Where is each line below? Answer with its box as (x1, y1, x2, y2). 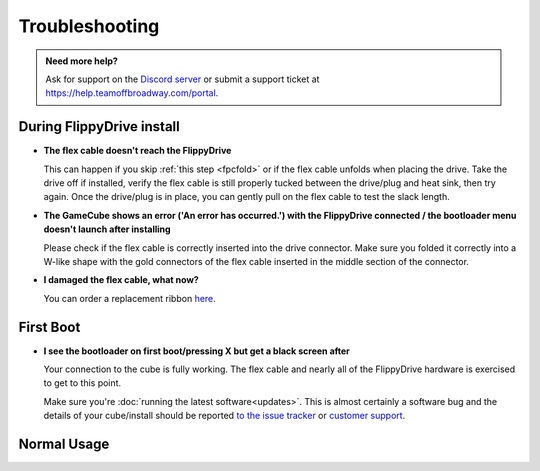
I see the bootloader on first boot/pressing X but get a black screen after (43, 345, 350, 357)
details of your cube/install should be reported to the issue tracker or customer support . (43, 410, 406, 422)
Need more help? (45, 55, 119, 67)
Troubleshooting (18, 15, 160, 37)
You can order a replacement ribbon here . (43, 292, 217, 304)
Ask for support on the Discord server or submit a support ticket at (45, 73, 320, 85)
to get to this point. (43, 377, 122, 389)
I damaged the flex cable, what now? (43, 274, 199, 286)
